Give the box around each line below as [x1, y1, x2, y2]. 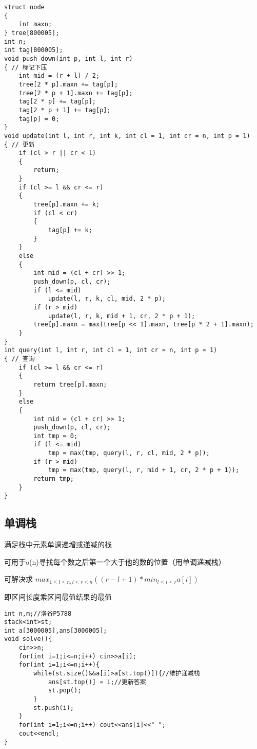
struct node [4, 4, 45, 11]
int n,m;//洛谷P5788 [4, 609, 72, 617]
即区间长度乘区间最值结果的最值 [4, 591, 112, 602]
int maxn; [18, 21, 52, 28]
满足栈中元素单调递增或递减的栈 [4, 539, 112, 550]
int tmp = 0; [33, 432, 78, 440]
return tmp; [33, 475, 74, 483]
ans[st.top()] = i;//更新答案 [48, 678, 146, 686]
